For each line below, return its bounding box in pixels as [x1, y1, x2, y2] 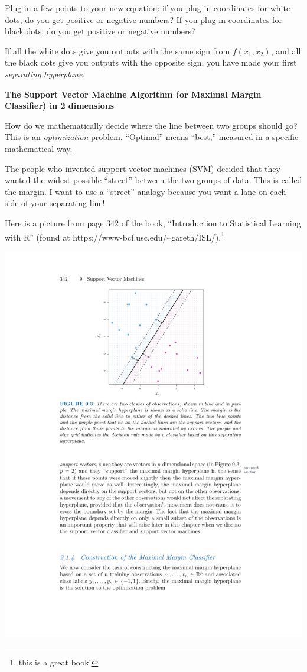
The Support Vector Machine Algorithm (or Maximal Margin [5, 87, 262, 100]
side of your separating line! [5, 197, 105, 209]
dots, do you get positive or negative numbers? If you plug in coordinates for [5, 13, 282, 25]
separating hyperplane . [5, 67, 85, 80]
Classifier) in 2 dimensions [5, 99, 115, 112]
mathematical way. [5, 142, 73, 154]
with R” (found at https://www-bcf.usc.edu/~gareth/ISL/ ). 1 [5, 229, 225, 243]
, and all [270, 44, 301, 57]
